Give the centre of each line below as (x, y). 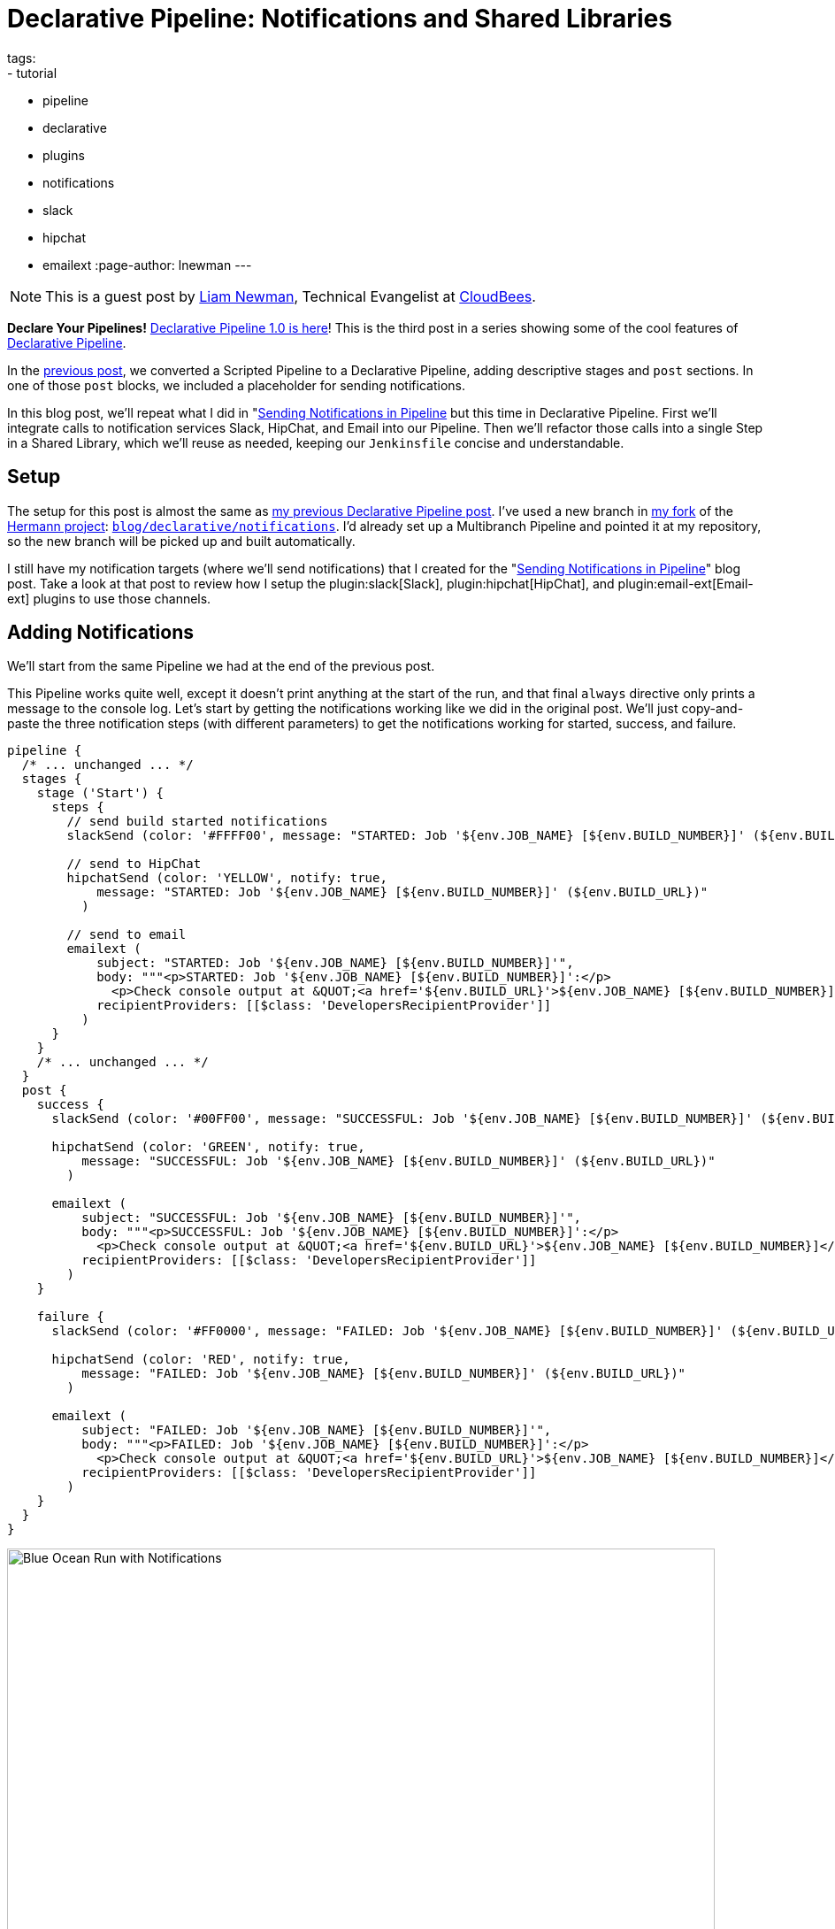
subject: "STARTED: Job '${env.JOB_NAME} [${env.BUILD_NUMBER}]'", (335, 963)
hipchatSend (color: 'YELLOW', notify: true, (227, 878)
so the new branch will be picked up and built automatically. (181, 541)
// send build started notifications (197, 822)
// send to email (126, 935)
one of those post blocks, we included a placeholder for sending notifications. (236, 385)
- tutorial (32, 73)
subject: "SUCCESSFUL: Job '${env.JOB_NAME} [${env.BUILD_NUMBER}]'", (332, 1218)
